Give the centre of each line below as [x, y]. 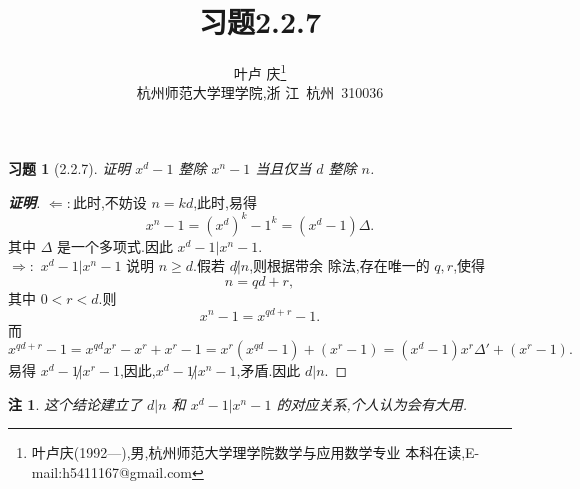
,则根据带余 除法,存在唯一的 [339, 265]
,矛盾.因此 [268, 370]
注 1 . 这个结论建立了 [75, 403]
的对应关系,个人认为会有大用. [371, 403]
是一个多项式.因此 [115, 245]
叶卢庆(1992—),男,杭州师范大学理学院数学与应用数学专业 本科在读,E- [255, 452]
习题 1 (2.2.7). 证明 [69, 167]
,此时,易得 [225, 201]
